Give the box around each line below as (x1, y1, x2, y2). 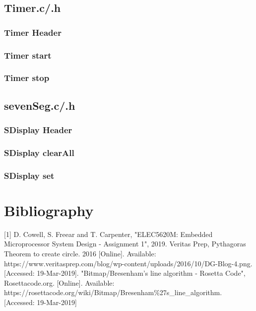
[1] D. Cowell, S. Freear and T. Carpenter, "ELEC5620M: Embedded (4, 229, 213, 239)
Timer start (4, 49, 52, 61)
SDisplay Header (4, 124, 72, 136)
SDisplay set (4, 169, 55, 181)
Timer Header (4, 26, 62, 38)
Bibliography (4, 200, 94, 220)
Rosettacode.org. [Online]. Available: (4, 277, 115, 288)
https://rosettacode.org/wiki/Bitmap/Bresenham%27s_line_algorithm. (4, 287, 222, 298)
